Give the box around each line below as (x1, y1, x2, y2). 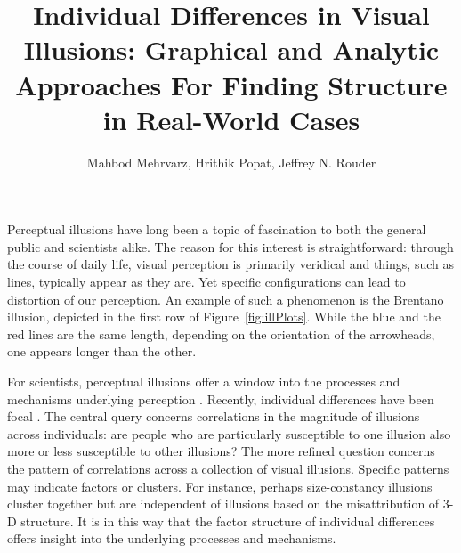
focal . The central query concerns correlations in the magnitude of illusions (7, 407, 420, 426)
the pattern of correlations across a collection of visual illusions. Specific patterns (7, 459, 449, 477)
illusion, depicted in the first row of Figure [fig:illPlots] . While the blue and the (7, 307, 441, 326)
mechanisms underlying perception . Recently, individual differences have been (7, 389, 434, 408)
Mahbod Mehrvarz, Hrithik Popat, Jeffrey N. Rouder (86, 152, 376, 171)
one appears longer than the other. (7, 342, 197, 361)
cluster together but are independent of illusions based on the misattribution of (7, 494, 440, 513)
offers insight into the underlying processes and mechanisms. (7, 529, 336, 548)
